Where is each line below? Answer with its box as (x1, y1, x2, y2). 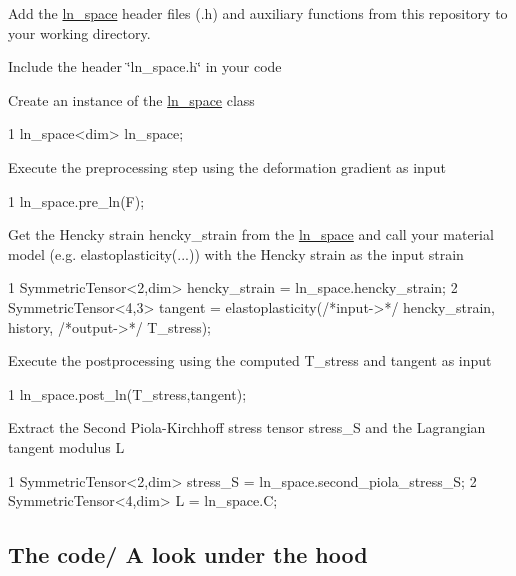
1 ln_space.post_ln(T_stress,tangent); (8, 383, 247, 404)
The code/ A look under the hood (8, 539, 368, 570)
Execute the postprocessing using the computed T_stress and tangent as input (8, 350, 492, 371)
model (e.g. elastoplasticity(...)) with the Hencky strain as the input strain (8, 243, 464, 264)
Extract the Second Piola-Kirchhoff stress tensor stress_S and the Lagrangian (8, 417, 486, 438)
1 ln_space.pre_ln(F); (8, 190, 145, 211)
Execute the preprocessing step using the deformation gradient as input (8, 156, 446, 177)
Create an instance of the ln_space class (8, 89, 255, 110)
